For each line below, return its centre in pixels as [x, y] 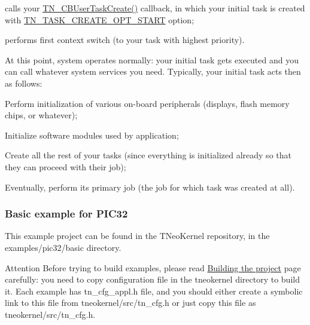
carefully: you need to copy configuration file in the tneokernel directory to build [152, 279]
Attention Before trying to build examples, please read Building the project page [153, 267]
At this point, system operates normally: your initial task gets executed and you [152, 59]
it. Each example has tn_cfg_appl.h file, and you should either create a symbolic [154, 291]
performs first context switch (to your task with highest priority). [125, 40]
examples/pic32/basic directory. [63, 247]
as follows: [24, 83]
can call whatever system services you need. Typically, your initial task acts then [153, 71]
